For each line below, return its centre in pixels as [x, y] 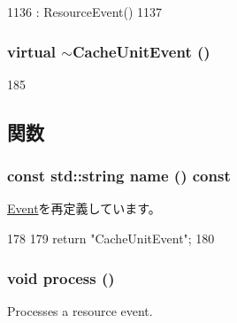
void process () [61, 277]
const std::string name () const [119, 176]
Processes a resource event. [80, 310]
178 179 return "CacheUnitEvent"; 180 [111, 238]
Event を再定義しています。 [84, 208]
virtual [32, 51]
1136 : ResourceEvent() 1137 [85, 12]
